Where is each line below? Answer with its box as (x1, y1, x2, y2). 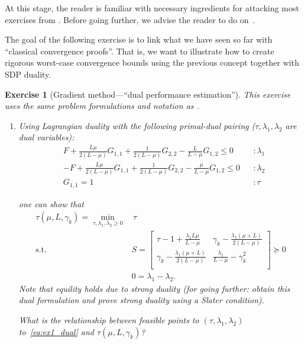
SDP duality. (5, 67, 51, 80)
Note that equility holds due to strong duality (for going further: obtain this (18, 282, 290, 294)
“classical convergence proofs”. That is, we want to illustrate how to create (5, 44, 274, 57)
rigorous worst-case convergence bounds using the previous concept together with (5, 56, 299, 69)
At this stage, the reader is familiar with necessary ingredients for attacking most (5, 2, 299, 14)
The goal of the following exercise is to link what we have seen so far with (5, 33, 273, 46)
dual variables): (18, 131, 75, 143)
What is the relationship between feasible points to (18, 313, 199, 326)
